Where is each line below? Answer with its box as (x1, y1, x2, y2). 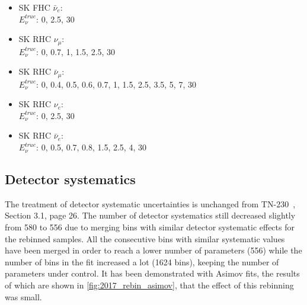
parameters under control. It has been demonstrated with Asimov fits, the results (5, 267, 300, 280)
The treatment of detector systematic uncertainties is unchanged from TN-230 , (5, 197, 296, 210)
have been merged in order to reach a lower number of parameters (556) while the (5, 244, 302, 256)
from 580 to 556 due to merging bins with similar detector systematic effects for (5, 221, 295, 233)
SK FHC (18, 1, 50, 13)
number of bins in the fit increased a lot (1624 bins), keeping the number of (5, 255, 279, 268)
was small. (5, 290, 42, 303)
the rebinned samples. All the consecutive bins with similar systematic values (5, 232, 285, 245)
